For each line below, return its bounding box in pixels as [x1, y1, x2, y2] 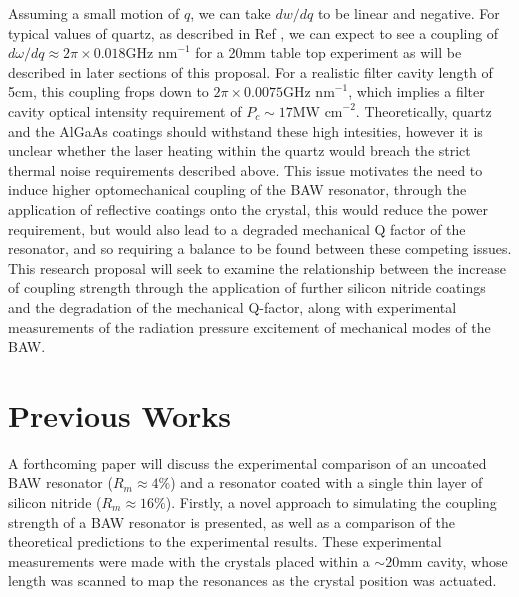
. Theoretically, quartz [355, 100, 492, 121]
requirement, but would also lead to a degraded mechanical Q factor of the [8, 218, 466, 239]
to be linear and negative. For [317, 3, 500, 23]
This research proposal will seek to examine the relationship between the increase [8, 257, 506, 278]
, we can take [190, 3, 271, 23]
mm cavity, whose [399, 550, 508, 571]
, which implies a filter [348, 81, 485, 102]
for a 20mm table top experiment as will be [195, 42, 462, 63]
